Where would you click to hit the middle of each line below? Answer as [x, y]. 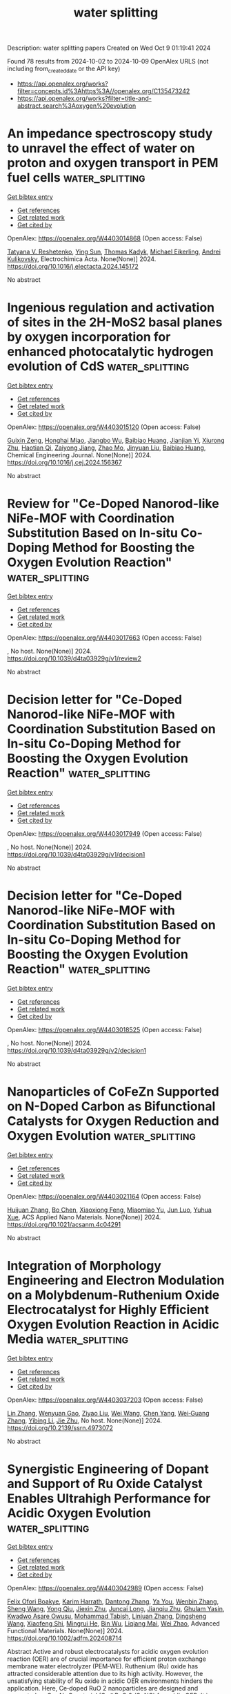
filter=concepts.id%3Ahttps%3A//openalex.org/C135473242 [103, 91]
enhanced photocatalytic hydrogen [110, 352]
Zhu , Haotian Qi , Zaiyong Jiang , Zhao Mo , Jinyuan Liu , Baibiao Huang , [107, 448]
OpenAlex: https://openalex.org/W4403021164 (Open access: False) [104, 1196]
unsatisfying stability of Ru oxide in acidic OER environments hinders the [110, 1681]
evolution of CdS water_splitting [98, 367]
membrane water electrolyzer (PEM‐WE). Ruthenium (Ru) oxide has [103, 1666]
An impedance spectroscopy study [110, 134]
